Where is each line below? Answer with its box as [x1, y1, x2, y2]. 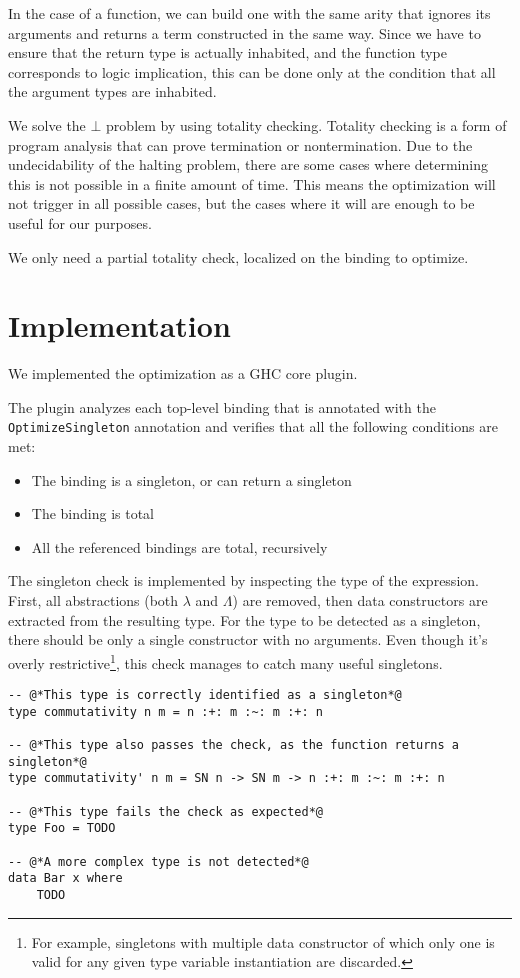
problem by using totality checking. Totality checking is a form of [106, 114, 507, 135]
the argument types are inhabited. [8, 81, 217, 102]
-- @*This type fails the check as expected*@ [8, 804, 323, 819]
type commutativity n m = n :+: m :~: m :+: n [8, 704, 323, 719]
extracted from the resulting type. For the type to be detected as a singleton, [8, 609, 481, 630]
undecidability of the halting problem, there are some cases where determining [8, 154, 488, 175]
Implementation [8, 305, 231, 346]
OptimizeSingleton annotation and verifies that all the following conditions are [8, 416, 498, 437]
